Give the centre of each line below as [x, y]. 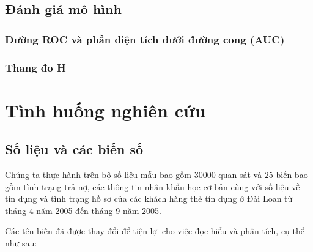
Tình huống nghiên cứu [105, 110]
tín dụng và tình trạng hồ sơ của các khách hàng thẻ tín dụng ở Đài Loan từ [149, 198]
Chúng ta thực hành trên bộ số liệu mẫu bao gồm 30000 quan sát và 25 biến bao [156, 175]
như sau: [21, 243]
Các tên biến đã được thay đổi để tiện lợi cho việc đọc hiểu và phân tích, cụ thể [155, 231]
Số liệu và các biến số [74, 149]
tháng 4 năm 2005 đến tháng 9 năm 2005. [83, 210]
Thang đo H [35, 67]
